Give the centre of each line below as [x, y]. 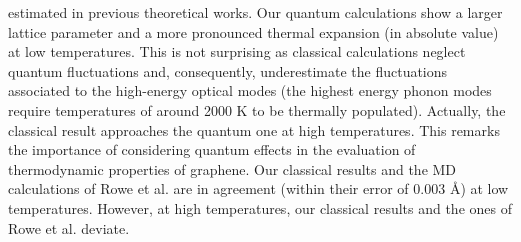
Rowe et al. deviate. [69, 227]
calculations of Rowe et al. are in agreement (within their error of [208, 188]
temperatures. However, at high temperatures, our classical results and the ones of [260, 207]
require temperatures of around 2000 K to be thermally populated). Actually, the [257, 109]
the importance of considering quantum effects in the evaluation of [212, 149]
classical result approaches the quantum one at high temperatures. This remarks [254, 129]
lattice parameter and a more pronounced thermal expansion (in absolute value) [253, 31]
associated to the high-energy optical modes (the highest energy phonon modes [250, 90]
